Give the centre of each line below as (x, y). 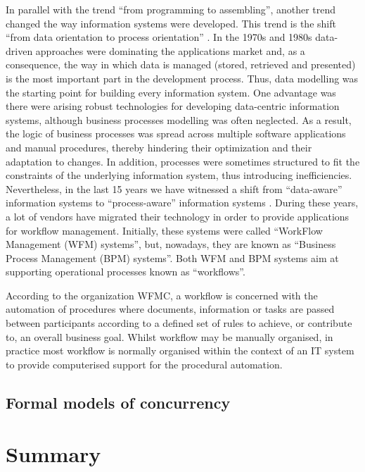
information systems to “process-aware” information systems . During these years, (182, 203)
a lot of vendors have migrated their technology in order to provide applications (178, 216)
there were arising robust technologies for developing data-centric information (173, 106)
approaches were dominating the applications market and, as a (170, 50)
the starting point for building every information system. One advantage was (171, 92)
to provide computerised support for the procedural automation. (144, 364)
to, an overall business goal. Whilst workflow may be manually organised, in (169, 336)
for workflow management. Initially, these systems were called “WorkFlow (164, 230)
